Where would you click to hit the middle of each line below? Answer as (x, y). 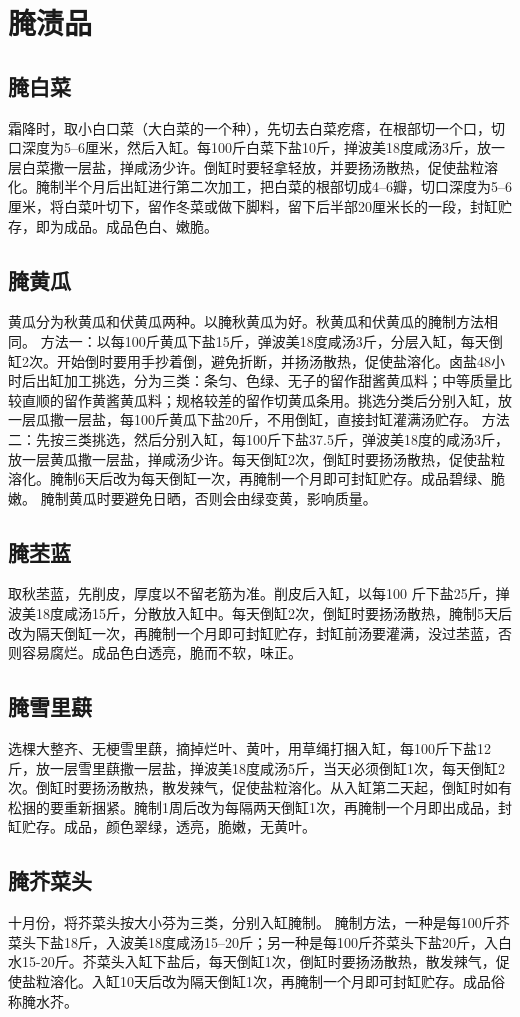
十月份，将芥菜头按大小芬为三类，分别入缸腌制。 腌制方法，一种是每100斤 (252, 922)
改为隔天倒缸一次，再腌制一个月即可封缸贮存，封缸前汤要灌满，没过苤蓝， (253, 632)
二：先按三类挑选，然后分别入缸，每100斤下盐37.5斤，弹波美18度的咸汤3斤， (258, 438)
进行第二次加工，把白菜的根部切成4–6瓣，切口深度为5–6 (329, 186)
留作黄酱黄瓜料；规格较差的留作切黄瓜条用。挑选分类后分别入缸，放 (287, 399)
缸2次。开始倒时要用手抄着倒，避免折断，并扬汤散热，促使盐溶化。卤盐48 (249, 360)
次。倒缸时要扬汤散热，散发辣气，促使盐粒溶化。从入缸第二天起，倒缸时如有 (260, 787)
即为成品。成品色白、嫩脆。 (126, 225)
